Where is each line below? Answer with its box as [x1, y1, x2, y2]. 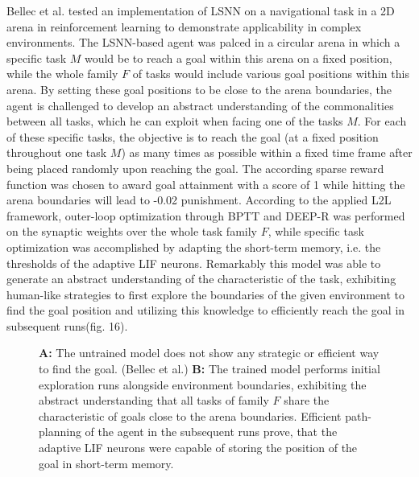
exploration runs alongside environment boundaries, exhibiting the [39, 376, 367, 393]
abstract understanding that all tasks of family [39, 392, 269, 409]
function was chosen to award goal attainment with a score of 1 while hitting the [6, 175, 405, 192]
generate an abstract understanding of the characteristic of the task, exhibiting [6, 270, 396, 287]
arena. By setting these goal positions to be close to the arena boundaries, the [6, 80, 392, 97]
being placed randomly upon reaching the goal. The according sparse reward [6, 159, 384, 176]
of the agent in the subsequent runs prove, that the [85, 423, 338, 440]
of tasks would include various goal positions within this [132, 65, 409, 82]
